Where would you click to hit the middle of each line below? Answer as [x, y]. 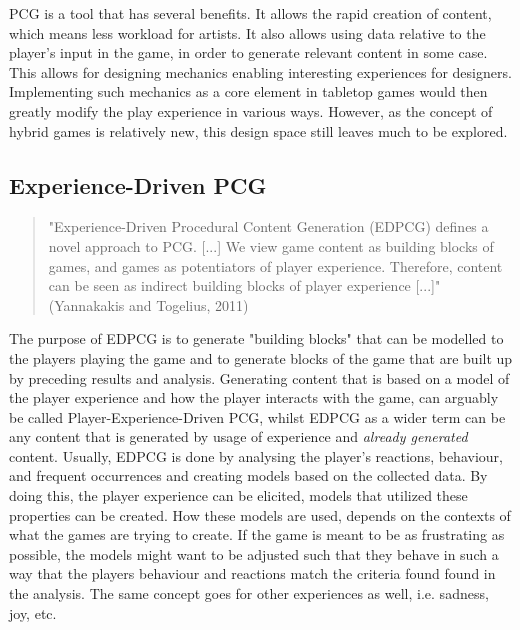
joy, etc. [33, 612]
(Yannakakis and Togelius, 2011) [148, 304]
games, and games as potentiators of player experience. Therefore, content [275, 265]
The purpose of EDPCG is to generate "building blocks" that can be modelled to [256, 338]
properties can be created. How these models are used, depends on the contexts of [260, 514]
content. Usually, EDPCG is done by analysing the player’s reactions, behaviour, [256, 455]
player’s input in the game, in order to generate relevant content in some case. [248, 52]
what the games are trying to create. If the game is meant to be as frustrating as [257, 534]
